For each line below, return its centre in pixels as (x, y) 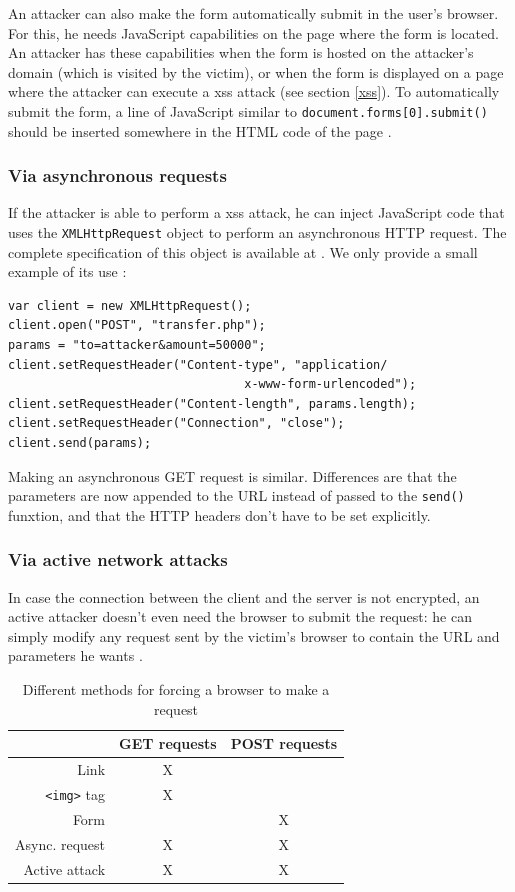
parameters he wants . (75, 655)
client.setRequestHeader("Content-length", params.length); (212, 403)
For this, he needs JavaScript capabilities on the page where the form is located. (253, 32)
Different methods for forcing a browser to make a (176, 689)
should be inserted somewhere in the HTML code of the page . (200, 130)
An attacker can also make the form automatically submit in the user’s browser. (253, 13)
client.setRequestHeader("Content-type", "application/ (198, 364)
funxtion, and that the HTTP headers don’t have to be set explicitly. (219, 514)
